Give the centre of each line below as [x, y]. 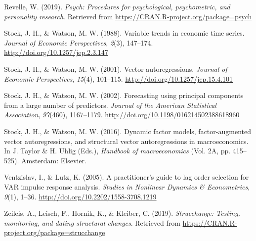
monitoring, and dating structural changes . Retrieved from [92, 222]
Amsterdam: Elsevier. [54, 160]
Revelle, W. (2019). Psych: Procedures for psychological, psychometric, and [117, 6]
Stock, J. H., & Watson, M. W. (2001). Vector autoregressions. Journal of [116, 69]
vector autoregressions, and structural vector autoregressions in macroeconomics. [126, 141]
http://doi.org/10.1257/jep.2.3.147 [56, 52]
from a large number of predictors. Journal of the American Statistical [110, 105]
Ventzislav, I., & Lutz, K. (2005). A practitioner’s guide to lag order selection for [127, 177]
